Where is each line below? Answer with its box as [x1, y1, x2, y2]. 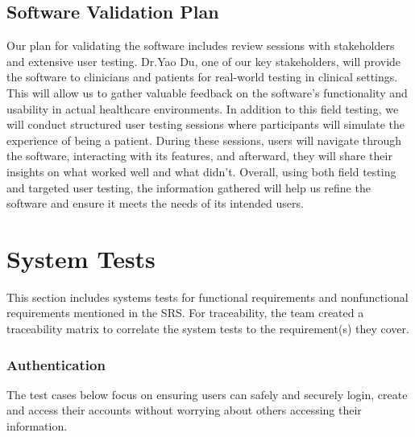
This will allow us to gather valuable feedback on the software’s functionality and [6, 84, 408, 101]
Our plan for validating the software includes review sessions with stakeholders [6, 37, 395, 54]
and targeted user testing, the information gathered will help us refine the [6, 179, 371, 196]
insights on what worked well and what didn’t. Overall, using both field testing [6, 163, 396, 179]
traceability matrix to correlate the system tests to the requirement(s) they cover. [6, 320, 409, 337]
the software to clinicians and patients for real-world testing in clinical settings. [6, 68, 398, 85]
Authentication [6, 354, 106, 374]
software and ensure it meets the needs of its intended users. [6, 195, 304, 212]
